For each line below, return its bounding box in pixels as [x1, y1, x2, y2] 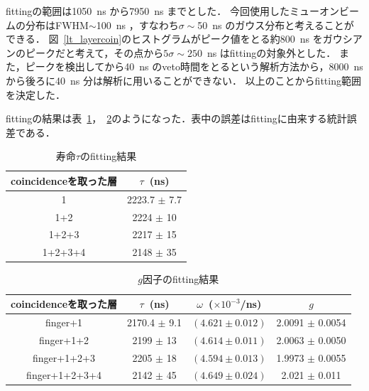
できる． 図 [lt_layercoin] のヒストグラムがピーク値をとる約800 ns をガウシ [6, 31, 353, 46]
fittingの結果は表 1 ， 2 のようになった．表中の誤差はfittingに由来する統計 [6, 111, 347, 126]
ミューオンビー [289, 4, 359, 18]
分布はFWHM [25, 17, 89, 32]
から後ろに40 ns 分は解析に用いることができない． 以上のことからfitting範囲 [6, 73, 361, 87]
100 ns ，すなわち [96, 17, 179, 32]
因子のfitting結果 [142, 272, 219, 286]
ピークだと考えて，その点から [25, 45, 164, 60]
